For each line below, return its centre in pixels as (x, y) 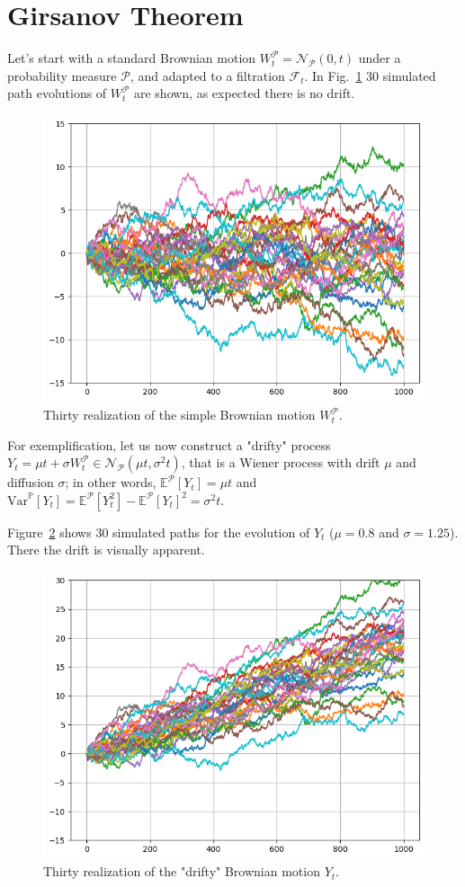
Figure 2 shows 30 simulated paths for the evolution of (159, 532)
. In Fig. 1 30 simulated (370, 75)
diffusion (31, 482)
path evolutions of (57, 93)
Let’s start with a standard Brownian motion (132, 58)
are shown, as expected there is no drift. (244, 93)
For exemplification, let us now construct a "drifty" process (169, 444)
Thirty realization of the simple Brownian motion (179, 415)
